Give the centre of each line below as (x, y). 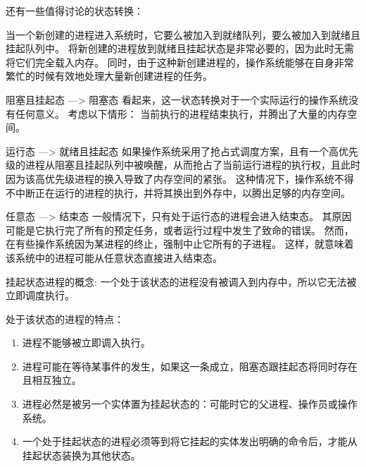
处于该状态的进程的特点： (65, 319)
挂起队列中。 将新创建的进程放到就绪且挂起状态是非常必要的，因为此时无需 (180, 48)
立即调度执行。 (40, 295)
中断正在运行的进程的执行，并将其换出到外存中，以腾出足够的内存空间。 (183, 192)
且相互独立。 (52, 380)
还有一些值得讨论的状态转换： (75, 11)
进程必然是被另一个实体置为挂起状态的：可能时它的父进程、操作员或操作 (190, 404)
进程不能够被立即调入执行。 (86, 342)
